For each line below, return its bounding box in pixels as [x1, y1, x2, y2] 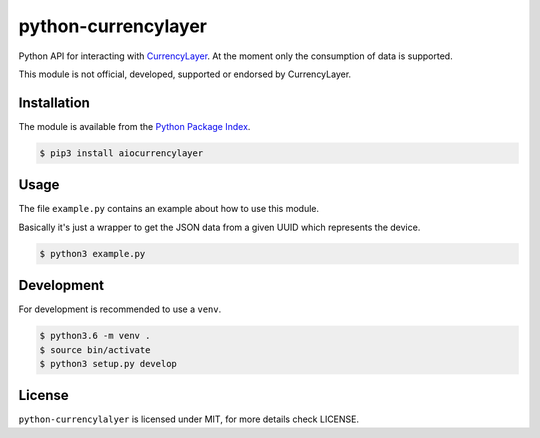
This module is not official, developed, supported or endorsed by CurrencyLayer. [18, 68, 352, 80]
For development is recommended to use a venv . [18, 303, 222, 315]
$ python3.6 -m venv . [39, 330, 151, 342]
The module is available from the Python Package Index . [18, 120, 251, 132]
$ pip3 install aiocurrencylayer [39, 147, 204, 159]
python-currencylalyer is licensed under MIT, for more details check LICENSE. [18, 413, 360, 425]
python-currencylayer [18, 15, 207, 37]
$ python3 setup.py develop [39, 358, 177, 369]
